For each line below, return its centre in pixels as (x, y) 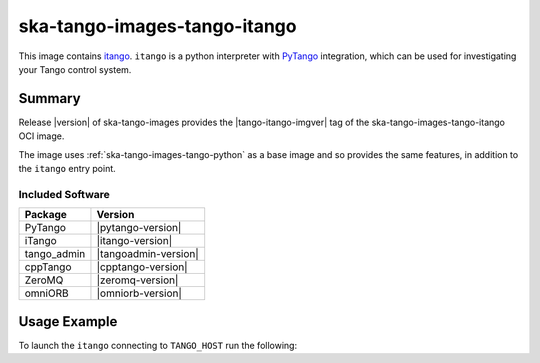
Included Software (64, 194)
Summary (49, 98)
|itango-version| (134, 241)
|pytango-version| (139, 228)
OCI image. (41, 136)
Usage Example (68, 321)
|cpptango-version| (142, 267)
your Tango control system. (75, 69)
